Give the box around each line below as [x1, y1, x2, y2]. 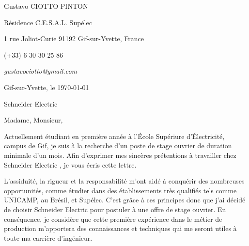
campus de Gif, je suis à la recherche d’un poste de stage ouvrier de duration [4, 140, 232, 151]
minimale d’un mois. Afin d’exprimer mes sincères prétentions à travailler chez [4, 150, 236, 160]
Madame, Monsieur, [4, 115, 63, 125]
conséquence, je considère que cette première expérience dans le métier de [4, 214, 222, 224]
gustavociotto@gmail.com [4, 66, 78, 76]
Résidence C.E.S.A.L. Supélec [4, 17, 92, 27]
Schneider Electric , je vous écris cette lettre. [4, 159, 137, 169]
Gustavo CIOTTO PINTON [4, 1, 88, 11]
